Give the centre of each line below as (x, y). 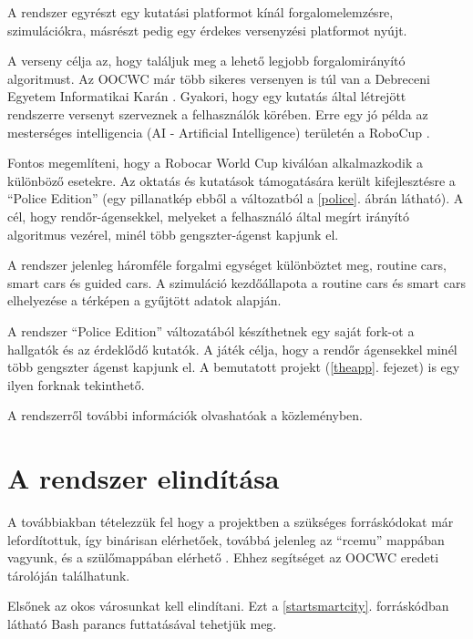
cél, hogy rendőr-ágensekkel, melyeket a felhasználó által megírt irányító (208, 216)
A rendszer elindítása (144, 478)
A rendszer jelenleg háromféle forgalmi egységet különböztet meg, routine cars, (227, 265)
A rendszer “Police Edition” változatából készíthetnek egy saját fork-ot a (211, 330)
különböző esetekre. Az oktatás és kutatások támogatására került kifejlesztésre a (231, 180)
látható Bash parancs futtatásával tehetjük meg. (142, 623)
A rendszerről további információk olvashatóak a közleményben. (185, 415)
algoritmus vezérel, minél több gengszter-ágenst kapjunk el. (173, 234)
